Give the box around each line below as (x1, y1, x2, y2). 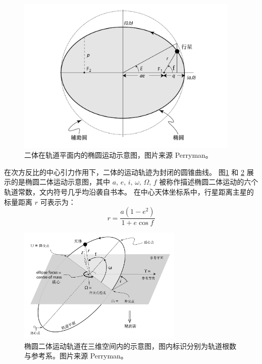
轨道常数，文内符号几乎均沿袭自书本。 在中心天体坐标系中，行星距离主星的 (4, 187, 254, 197)
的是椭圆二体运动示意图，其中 (11, 176, 110, 187)
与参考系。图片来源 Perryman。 (24, 350, 128, 361)
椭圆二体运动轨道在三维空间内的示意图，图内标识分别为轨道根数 (24, 340, 236, 351)
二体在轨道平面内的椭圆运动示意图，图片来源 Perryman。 (24, 150, 213, 160)
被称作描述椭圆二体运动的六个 (159, 176, 258, 187)
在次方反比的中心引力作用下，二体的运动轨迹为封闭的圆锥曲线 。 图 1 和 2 (4, 166, 244, 177)
